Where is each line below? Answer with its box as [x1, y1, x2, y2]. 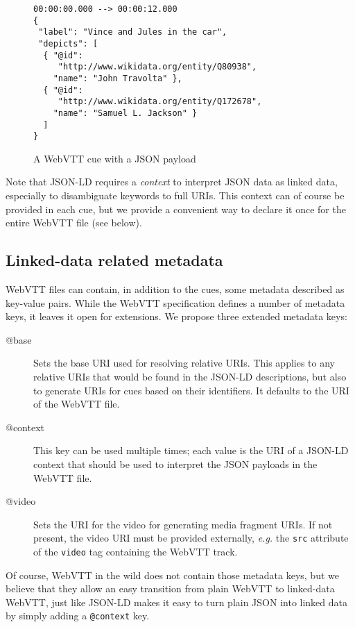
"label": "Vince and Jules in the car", [38, 27, 227, 37]
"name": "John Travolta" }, [53, 73, 182, 83]
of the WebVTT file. [33, 396, 120, 411]
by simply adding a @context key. [6, 608, 150, 623]
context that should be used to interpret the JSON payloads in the [33, 456, 318, 471]
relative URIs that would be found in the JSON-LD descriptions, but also [33, 369, 347, 384]
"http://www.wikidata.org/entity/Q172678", [58, 97, 262, 107]
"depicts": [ [38, 38, 98, 49]
